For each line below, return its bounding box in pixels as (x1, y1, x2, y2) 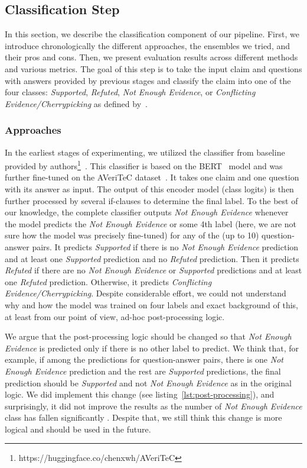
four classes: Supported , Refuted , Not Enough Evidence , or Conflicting (5, 86, 256, 98)
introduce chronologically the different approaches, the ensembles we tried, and (5, 39, 290, 51)
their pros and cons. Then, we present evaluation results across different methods (5, 51, 298, 63)
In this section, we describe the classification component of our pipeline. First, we (5, 28, 299, 40)
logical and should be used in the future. (5, 422, 151, 435)
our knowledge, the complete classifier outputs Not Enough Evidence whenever (5, 206, 289, 218)
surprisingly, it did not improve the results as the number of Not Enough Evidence (5, 399, 302, 412)
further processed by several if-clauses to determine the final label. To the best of (5, 194, 298, 206)
